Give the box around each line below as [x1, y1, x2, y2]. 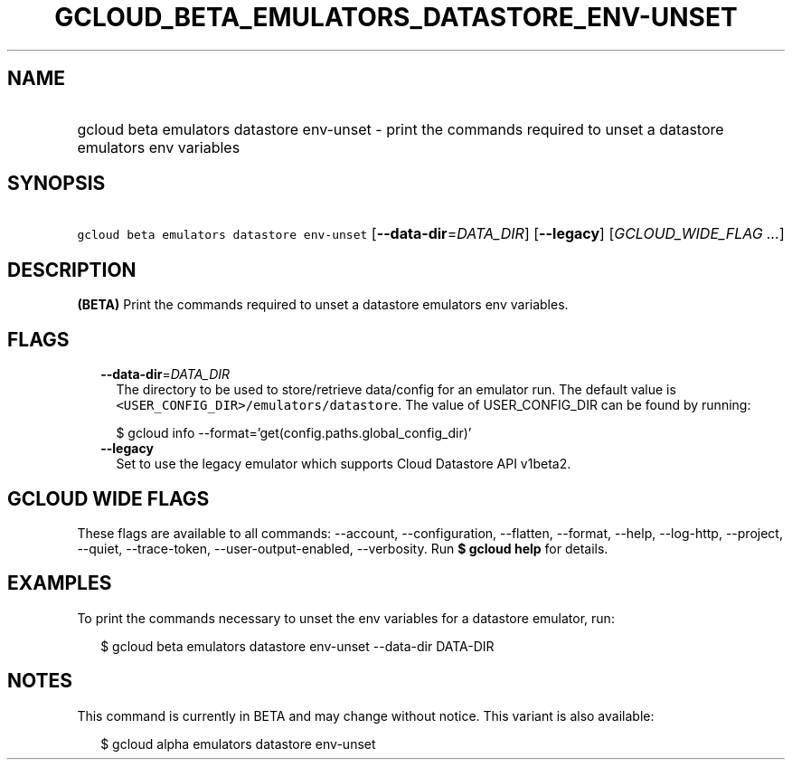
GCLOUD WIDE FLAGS [7, 487, 210, 510]
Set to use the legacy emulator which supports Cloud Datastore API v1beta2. [116, 456, 571, 472]
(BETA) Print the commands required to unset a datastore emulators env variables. [77, 297, 569, 313]
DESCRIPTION [7, 258, 137, 281]
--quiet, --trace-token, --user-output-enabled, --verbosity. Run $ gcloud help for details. [77, 540, 608, 556]
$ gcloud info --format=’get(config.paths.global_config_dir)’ [116, 425, 472, 441]
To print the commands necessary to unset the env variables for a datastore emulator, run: [77, 610, 615, 626]
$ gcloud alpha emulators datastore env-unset [100, 735, 376, 752]
